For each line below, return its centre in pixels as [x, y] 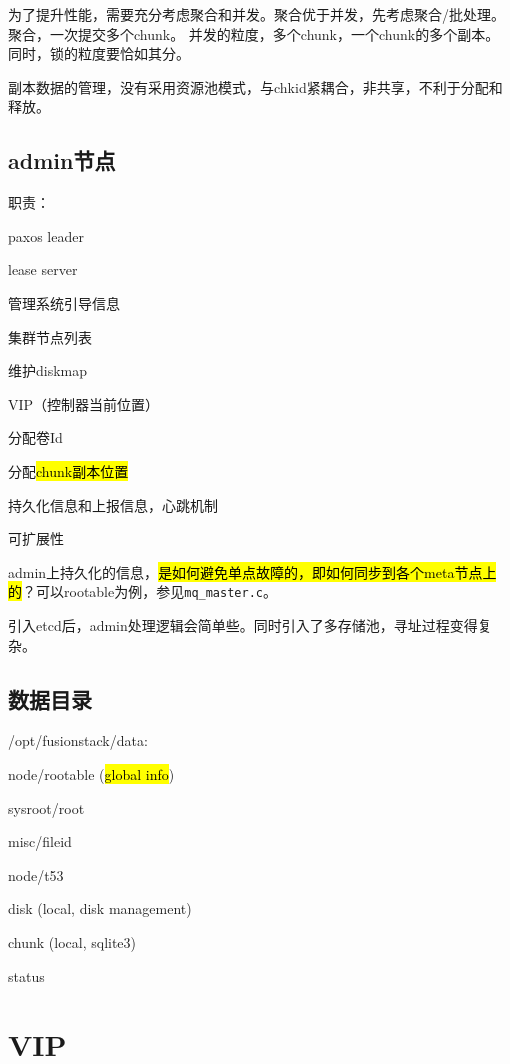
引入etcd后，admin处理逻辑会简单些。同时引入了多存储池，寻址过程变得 [243, 624]
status [26, 975]
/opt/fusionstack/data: [78, 740]
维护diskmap [48, 370]
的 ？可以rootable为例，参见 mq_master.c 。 [142, 591]
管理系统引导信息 [64, 302]
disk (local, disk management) [100, 908]
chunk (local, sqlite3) [72, 941]
